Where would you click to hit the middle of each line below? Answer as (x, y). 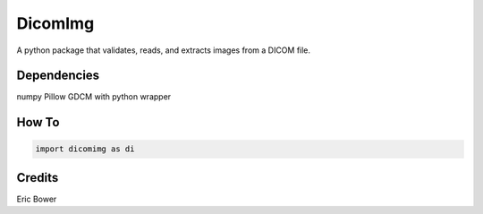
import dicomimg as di (85, 149)
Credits (38, 178)
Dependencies (58, 76)
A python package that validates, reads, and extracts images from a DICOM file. (164, 50)
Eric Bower (37, 199)
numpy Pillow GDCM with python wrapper (94, 97)
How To (38, 122)
